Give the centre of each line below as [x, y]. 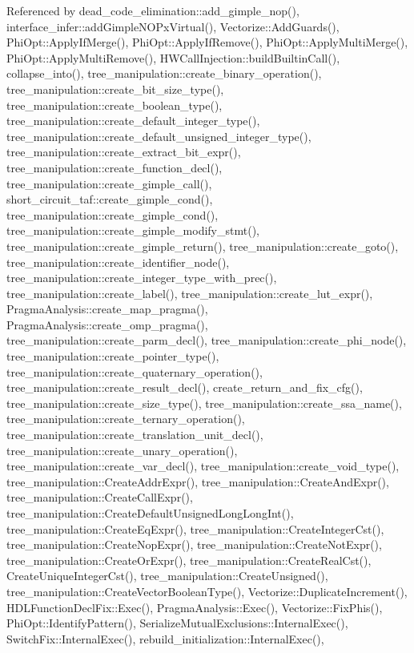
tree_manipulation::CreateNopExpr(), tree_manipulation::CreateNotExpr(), [194, 544]
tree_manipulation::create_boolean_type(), [115, 105]
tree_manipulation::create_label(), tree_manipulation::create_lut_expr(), [190, 293]
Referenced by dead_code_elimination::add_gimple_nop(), [153, 10]
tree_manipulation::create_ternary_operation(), [126, 419]
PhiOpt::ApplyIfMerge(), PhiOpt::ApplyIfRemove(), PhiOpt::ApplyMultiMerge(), [207, 42]
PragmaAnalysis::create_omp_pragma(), [107, 324]
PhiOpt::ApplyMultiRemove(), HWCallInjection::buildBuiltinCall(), [173, 57]
